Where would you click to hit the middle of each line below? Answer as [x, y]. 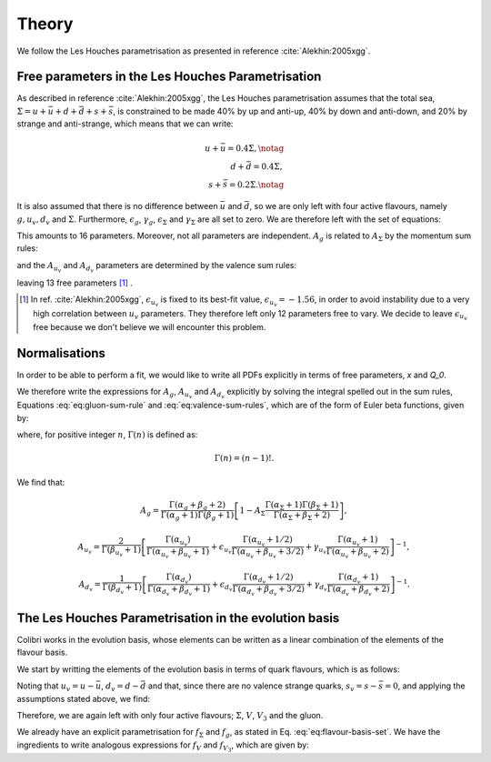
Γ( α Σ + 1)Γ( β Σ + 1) [302, 506]
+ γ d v [316, 586]
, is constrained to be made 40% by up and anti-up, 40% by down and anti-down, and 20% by [291, 111]
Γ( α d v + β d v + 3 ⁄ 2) [268, 591]
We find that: [41, 482]
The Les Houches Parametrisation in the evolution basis [178, 618]
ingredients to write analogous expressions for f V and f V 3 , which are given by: [163, 747]
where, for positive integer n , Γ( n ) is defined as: [107, 434]
